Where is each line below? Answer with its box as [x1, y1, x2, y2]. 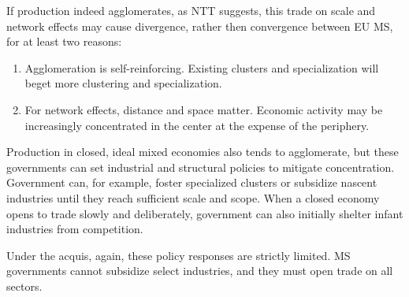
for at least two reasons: [6, 33, 122, 50]
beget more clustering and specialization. [24, 75, 222, 91]
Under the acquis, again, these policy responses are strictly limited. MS [6, 247, 351, 263]
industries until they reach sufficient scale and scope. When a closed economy [6, 189, 380, 206]
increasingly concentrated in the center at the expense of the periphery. [24, 117, 370, 133]
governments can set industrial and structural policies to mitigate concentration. [6, 158, 395, 175]
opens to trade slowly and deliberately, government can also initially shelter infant [6, 205, 403, 221]
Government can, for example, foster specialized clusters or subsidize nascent [6, 174, 377, 191]
